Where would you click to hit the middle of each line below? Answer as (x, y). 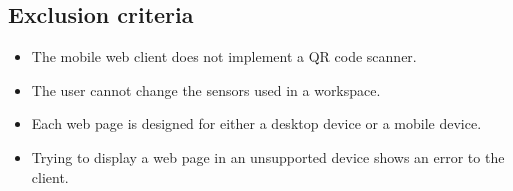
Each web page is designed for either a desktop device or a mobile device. (256, 123)
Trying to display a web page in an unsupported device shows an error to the (268, 156)
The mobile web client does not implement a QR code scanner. (224, 56)
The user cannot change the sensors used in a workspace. (206, 89)
